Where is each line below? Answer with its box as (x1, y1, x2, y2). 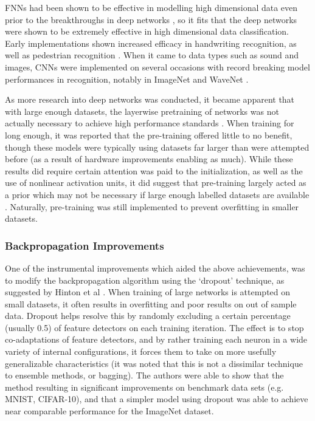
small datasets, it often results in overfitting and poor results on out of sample (5, 297, 297, 310)
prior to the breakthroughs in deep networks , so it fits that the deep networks (5, 13, 297, 26)
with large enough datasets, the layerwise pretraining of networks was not (5, 104, 279, 117)
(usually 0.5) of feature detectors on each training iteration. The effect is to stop (5, 321, 304, 334)
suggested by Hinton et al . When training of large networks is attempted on (5, 286, 291, 298)
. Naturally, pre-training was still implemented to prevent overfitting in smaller (5, 200, 299, 213)
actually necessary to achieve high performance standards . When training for (5, 117, 294, 129)
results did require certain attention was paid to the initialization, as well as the (5, 164, 303, 177)
